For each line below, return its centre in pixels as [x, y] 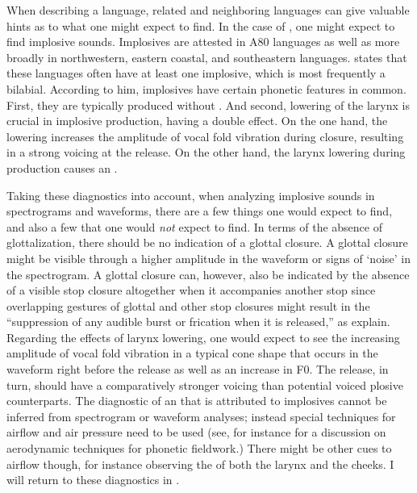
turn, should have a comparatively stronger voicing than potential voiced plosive [205, 384]
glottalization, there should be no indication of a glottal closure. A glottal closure [207, 242]
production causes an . [62, 167]
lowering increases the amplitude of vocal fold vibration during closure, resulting [205, 136]
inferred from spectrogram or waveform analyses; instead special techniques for [201, 416]
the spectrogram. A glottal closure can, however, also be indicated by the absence [208, 274]
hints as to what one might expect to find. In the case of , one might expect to [201, 25]
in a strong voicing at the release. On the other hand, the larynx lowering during [206, 152]
